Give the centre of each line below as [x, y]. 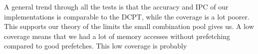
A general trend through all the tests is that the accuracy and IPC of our [116, 6]
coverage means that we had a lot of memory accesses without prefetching [117, 36]
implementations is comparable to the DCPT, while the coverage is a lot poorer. [127, 16]
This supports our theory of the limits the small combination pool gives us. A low [129, 26]
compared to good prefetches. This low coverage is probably [96, 46]
